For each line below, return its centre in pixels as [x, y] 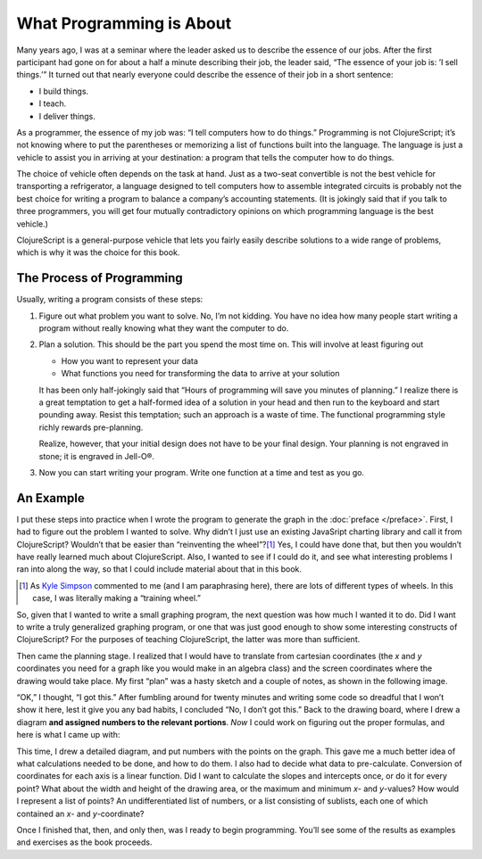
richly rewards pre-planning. [91, 427]
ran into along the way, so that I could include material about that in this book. [159, 569]
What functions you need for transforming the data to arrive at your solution [200, 374]
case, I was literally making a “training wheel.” [116, 599]
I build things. [64, 91]
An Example [50, 498]
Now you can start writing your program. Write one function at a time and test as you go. [202, 472]
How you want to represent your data [129, 360]
